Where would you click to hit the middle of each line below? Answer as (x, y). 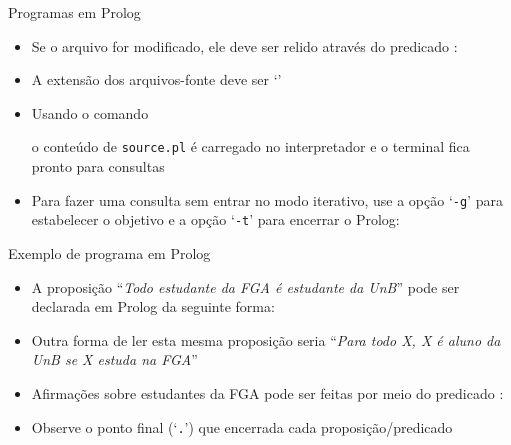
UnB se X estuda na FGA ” (114, 359)
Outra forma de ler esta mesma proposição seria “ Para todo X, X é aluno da (266, 339)
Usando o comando (90, 112)
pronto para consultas (98, 166)
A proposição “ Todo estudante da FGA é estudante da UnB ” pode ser (245, 286)
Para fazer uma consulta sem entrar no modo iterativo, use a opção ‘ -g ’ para (267, 199)
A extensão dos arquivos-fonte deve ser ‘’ (156, 79)
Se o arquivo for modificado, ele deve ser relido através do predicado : (244, 45)
